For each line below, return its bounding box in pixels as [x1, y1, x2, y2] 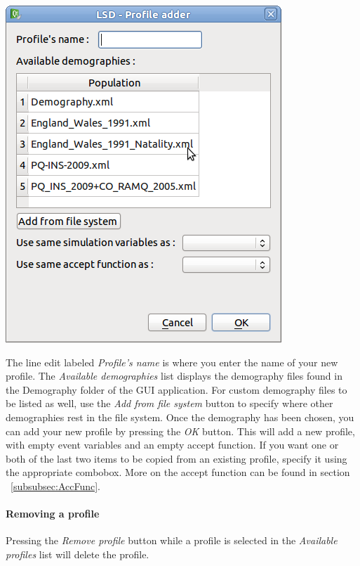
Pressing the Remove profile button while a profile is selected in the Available [6, 533, 338, 548]
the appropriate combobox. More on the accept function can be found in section [6, 465, 350, 480]
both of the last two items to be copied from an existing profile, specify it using [6, 451, 347, 465]
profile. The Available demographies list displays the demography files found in [6, 368, 342, 383]
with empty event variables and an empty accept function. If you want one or [6, 437, 339, 452]
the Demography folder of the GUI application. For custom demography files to [6, 382, 347, 397]
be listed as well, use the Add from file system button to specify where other [6, 396, 333, 411]
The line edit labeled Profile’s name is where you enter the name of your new [6, 354, 338, 369]
